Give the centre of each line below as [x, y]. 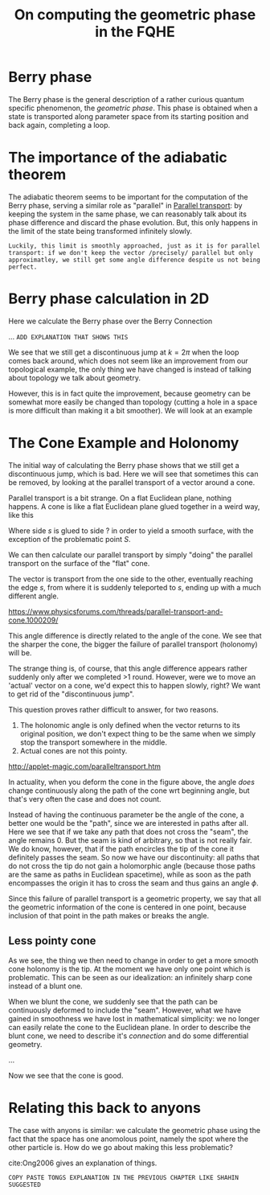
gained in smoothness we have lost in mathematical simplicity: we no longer [134, 1018]
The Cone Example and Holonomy [124, 443]
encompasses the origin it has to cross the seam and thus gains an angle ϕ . [133, 883]
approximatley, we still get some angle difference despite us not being [135, 260]
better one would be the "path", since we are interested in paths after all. [129, 823]
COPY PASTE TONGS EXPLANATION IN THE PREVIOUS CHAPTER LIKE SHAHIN [124, 1177]
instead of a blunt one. [45, 986]
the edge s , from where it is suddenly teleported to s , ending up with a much [135, 587]
